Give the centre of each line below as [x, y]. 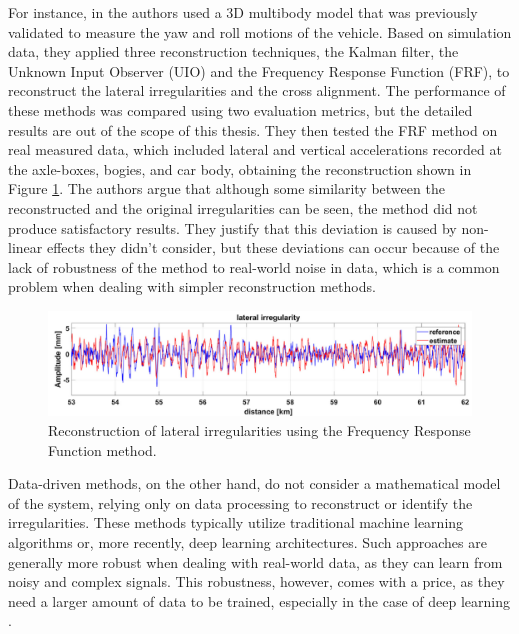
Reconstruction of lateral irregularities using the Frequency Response [259, 430]
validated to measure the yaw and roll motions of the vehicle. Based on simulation [260, 31]
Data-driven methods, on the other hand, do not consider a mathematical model [254, 483]
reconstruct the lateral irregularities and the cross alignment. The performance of [257, 90]
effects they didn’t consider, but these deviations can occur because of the [273, 247]
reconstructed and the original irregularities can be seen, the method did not [243, 207]
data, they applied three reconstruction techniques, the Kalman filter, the [233, 51]
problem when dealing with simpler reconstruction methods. [192, 286]
